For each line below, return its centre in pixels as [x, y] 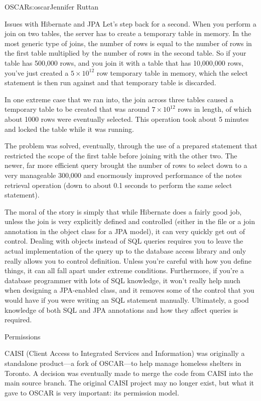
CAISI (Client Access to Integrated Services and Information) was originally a [125, 353]
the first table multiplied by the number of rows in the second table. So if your [125, 53]
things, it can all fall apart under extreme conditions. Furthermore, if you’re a [124, 270]
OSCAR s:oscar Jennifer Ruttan [52, 7]
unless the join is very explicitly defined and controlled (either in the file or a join [130, 221]
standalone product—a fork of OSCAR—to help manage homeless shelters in [123, 363]
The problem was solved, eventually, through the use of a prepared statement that [131, 146]
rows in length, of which [215, 109]
